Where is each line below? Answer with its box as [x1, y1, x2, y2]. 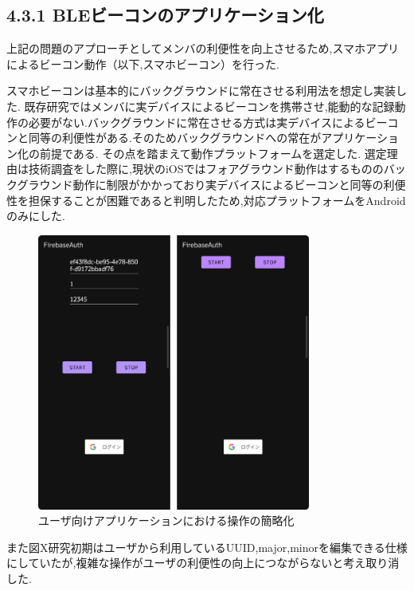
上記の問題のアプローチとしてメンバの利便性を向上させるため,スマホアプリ [6, 40, 400, 57]
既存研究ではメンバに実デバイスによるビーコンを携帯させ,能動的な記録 [24, 97, 395, 114]
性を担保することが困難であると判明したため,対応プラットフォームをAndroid [6, 191, 406, 208]
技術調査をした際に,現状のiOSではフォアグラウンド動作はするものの [28, 160, 384, 177]
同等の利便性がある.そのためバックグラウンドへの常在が [28, 129, 322, 146]
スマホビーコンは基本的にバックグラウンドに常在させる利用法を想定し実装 [6, 82, 396, 99]
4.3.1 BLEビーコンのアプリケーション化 [6, 2, 324, 27]
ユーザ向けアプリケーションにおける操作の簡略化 [38, 512, 295, 529]
